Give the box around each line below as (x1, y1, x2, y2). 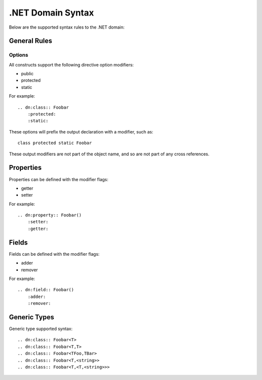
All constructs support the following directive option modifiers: (9, 62, 134, 67)
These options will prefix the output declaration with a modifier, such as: (9, 129, 153, 134)
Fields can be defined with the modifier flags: (9, 251, 99, 257)
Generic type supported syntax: (9, 326, 73, 332)
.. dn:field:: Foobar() (17, 287, 74, 293)
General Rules (9, 37, 52, 45)
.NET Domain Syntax (9, 7, 94, 18)
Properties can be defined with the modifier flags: (9, 176, 109, 182)
